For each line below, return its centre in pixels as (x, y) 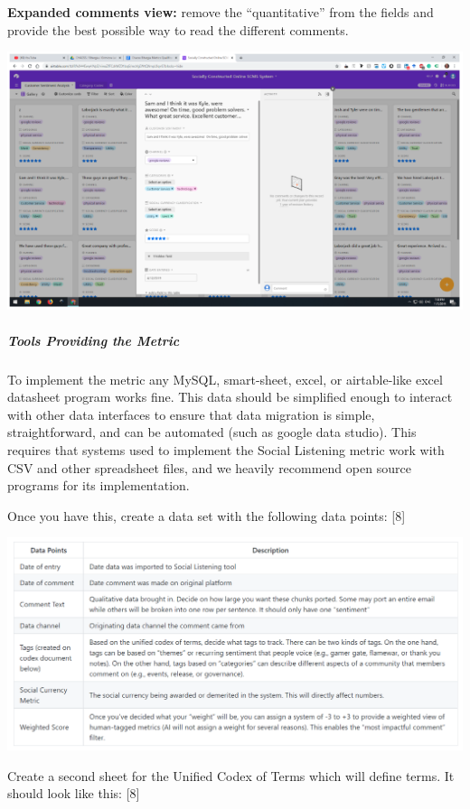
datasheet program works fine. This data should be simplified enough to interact (230, 397)
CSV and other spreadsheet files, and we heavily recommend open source (209, 467)
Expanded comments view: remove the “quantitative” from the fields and (221, 12)
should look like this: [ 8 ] (74, 793)
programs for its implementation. (99, 485)
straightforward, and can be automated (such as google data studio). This (212, 432)
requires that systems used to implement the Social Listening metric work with (226, 449)
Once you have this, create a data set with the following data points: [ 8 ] (207, 515)
